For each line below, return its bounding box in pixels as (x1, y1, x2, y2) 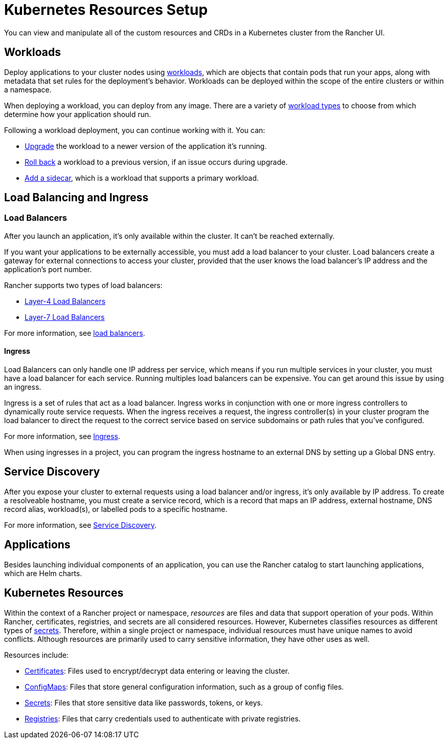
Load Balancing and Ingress (4, 191, 149, 204)
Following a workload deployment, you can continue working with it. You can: (4, 125, 266, 135)
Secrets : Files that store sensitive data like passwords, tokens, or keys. (25, 698, 263, 707)
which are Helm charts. (4, 568, 82, 578)
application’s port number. (4, 264, 92, 274)
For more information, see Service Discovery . (4, 520, 157, 529)
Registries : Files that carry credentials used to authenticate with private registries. (25, 714, 301, 723)
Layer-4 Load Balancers (25, 296, 106, 306)
